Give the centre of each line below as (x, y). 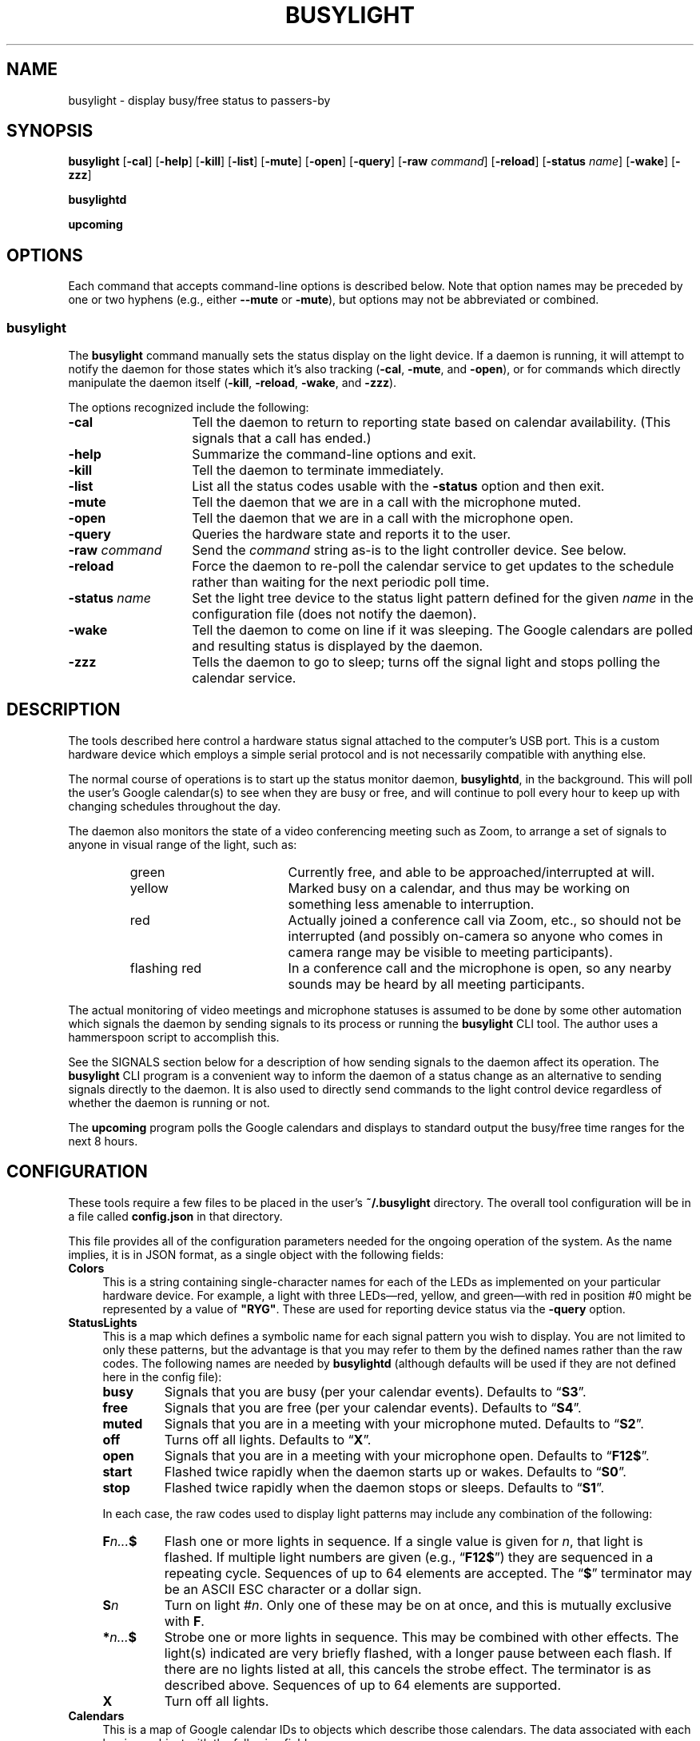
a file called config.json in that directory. (175, 1216)
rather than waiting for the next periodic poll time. (341, 582)
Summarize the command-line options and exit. (334, 454)
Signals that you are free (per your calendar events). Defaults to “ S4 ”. (373, 1407)
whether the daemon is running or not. (169, 1102)
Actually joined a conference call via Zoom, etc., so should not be (485, 920)
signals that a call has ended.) (282, 438)
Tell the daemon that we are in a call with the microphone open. (383, 518)
